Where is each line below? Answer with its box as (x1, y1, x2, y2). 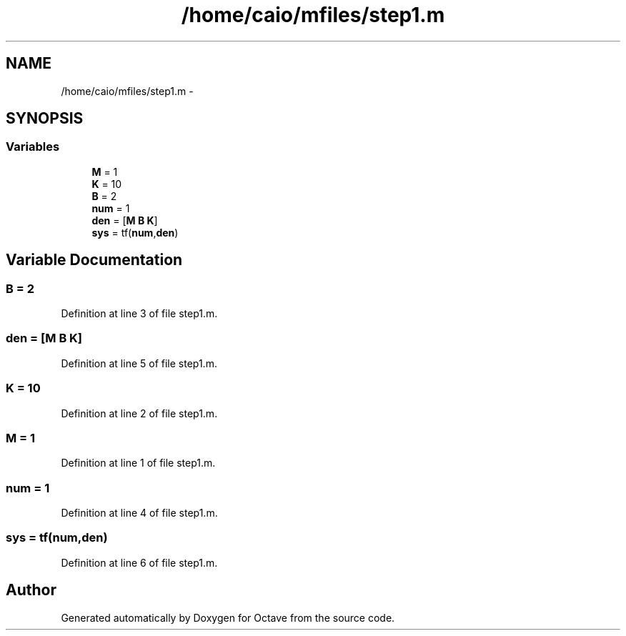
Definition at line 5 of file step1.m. (61, 357, 217, 369)
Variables (6, 139, 60, 154)
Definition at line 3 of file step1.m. (61, 307, 218, 320)
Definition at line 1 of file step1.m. (61, 457, 216, 469)
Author (6, 581, 56, 600)
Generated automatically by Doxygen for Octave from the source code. (61, 611, 395, 624)
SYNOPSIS (6, 109, 84, 128)
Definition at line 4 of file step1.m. (61, 507, 218, 520)
